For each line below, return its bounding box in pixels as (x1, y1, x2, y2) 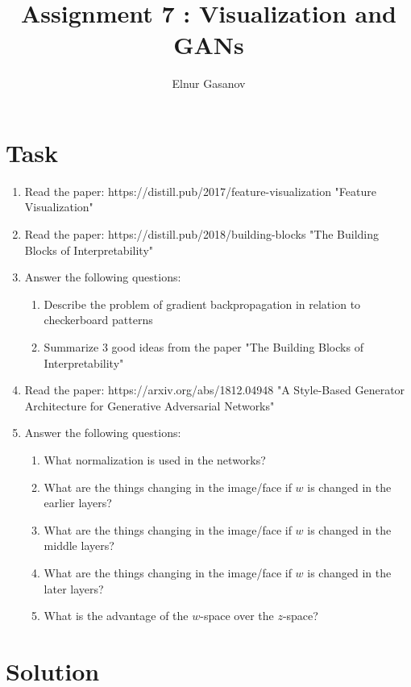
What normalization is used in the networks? (44, 451, 266, 468)
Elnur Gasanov (172, 75, 246, 92)
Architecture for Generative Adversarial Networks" (24, 397, 275, 414)
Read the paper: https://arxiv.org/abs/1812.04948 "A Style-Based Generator (24, 381, 405, 398)
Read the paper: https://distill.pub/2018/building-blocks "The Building (24, 226, 380, 243)
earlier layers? (44, 494, 112, 511)
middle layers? (44, 537, 114, 554)
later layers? (44, 580, 104, 597)
